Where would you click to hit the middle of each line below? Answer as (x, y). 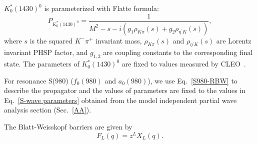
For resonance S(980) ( (39, 80)
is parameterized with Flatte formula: (101, 8)
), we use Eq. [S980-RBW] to (192, 80)
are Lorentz (234, 40)
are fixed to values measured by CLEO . (184, 64)
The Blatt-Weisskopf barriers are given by (68, 127)
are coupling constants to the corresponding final (178, 52)
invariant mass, (119, 40)
